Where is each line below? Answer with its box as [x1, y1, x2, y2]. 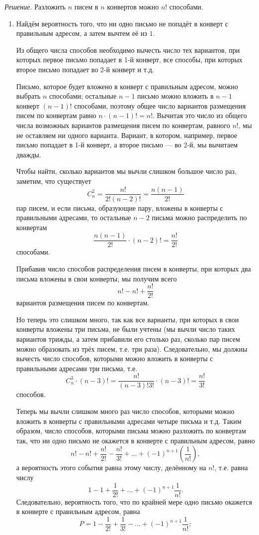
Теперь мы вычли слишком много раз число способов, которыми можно [16, 406, 235, 416]
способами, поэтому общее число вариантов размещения [74, 100, 246, 111]
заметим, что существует [16, 175, 91, 186]
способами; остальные [49, 91, 117, 101]
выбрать [16, 91, 41, 101]
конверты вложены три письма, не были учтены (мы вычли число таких [16, 324, 235, 334]
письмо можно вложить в [137, 91, 214, 101]
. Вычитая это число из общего [153, 110, 247, 121]
